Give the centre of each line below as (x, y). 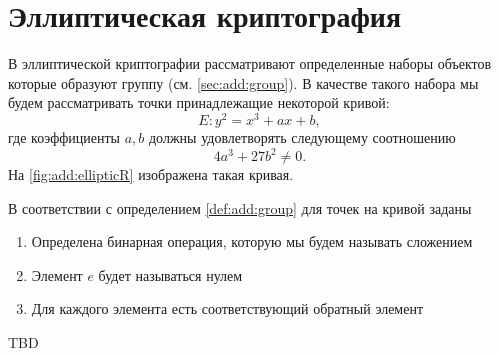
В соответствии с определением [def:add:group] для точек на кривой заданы (240, 207)
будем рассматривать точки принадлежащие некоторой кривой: (199, 102)
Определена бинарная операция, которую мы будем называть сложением (252, 241)
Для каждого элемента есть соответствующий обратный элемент (227, 308)
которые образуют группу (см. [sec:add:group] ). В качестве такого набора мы (243, 82)
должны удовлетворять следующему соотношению (302, 136)
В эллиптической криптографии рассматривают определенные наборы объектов (250, 63)
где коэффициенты (64, 136)
